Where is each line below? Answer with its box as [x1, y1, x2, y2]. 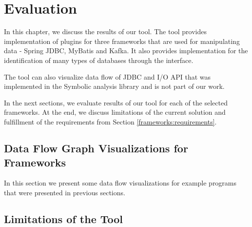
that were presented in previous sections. [4, 187, 125, 197]
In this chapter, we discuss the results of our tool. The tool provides [4, 26, 207, 37]
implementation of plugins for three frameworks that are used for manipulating [4, 36, 240, 46]
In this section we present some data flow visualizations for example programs [4, 178, 237, 188]
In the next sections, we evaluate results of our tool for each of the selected [4, 97, 228, 107]
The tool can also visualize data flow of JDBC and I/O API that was [4, 71, 211, 82]
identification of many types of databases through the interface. [4, 55, 194, 65]
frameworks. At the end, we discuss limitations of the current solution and [4, 107, 226, 117]
